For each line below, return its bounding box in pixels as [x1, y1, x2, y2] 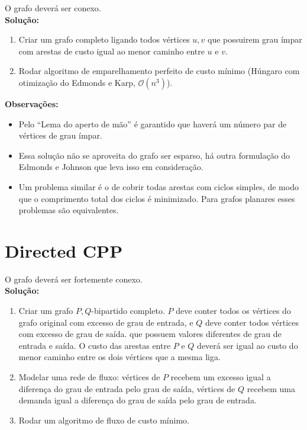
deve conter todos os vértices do [176, 304, 291, 317]
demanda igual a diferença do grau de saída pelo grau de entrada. [18, 394, 257, 406]
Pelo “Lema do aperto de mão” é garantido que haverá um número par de [18, 117, 287, 130]
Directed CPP [5, 238, 123, 262]
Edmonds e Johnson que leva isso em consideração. [18, 161, 203, 173]
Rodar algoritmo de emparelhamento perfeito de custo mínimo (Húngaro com [18, 65, 300, 77]
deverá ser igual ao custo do [197, 339, 298, 351]
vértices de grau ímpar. [18, 129, 102, 142]
